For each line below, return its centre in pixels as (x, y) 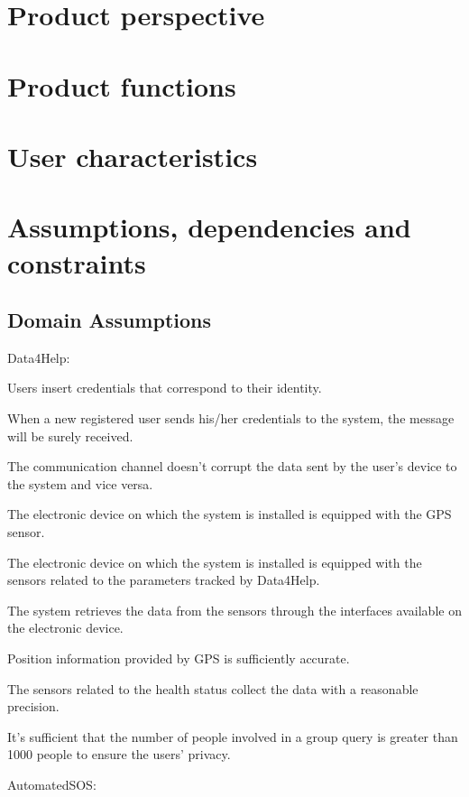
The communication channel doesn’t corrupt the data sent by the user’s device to (232, 466)
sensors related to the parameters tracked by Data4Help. (164, 580)
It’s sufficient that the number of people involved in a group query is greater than (233, 736)
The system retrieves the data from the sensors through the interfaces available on (234, 610)
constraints (77, 262)
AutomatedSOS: (52, 784)
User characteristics (133, 156)
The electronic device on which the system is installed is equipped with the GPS (230, 514)
